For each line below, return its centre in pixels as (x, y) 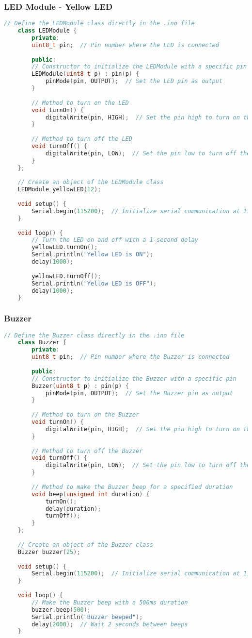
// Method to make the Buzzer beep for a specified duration (132, 487)
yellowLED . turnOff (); (66, 276)
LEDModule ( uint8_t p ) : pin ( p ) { (86, 74)
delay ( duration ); (73, 509)
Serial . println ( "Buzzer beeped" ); (87, 617)
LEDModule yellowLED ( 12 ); (59, 190)
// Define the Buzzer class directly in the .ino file (94, 335)
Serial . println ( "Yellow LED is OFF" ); (94, 283)
